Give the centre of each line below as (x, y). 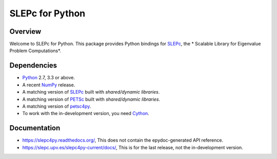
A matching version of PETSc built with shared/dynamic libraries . (91, 99)
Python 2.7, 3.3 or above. (49, 78)
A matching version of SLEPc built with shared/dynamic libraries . (91, 92)
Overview (25, 31)
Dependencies (33, 66)
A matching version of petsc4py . (57, 106)
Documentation (35, 128)
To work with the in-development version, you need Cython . (86, 113)
